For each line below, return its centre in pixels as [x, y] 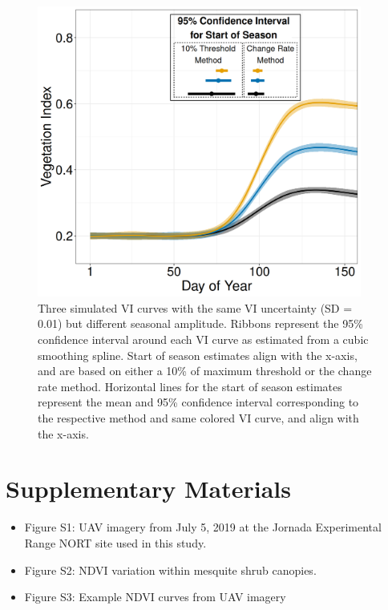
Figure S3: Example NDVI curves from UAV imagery [155, 597]
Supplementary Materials [148, 489]
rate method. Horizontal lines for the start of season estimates [190, 386]
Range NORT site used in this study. [115, 542]
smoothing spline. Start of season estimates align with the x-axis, [198, 355]
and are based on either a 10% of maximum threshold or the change [205, 371]
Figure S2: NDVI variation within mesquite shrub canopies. [170, 570]
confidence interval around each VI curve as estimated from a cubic [203, 339]
